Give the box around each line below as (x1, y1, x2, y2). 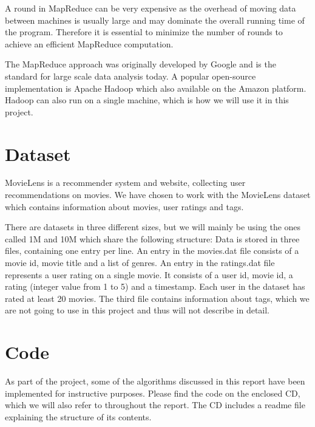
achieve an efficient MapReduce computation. (5, 37, 174, 50)
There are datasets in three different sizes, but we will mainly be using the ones (5, 220, 301, 233)
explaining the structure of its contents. (5, 410, 152, 423)
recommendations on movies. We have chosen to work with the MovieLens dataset (5, 188, 311, 201)
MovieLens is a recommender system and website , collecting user (5, 176, 246, 189)
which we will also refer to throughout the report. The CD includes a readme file (5, 398, 305, 411)
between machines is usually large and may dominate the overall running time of (5, 13, 305, 26)
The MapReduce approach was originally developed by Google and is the (5, 58, 276, 70)
